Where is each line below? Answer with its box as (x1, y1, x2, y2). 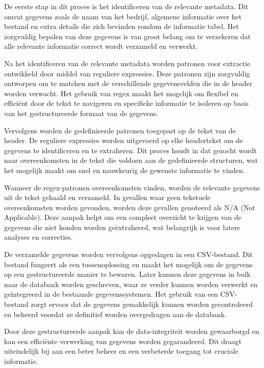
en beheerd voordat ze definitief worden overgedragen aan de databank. (4, 308, 227, 319)
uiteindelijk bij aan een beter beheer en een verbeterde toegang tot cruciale (4, 346, 239, 356)
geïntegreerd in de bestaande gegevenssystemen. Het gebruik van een (4, 289, 218, 299)
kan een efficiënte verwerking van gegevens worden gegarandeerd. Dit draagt (4, 335, 242, 346)
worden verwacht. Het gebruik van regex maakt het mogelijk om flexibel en (4, 88, 239, 98)
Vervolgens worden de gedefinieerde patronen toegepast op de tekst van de (4, 125, 236, 135)
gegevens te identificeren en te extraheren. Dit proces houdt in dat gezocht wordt (4, 145, 257, 155)
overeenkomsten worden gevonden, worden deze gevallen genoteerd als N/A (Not (4, 202, 255, 212)
